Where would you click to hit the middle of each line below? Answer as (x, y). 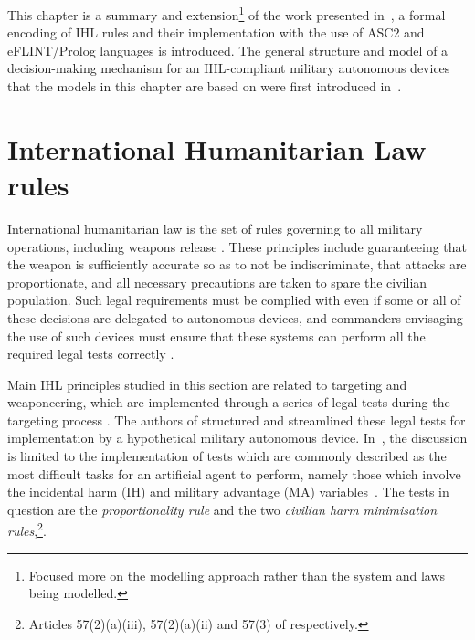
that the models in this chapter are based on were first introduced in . (205, 86)
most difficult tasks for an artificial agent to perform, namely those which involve (234, 473)
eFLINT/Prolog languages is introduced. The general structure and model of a (228, 50)
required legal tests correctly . (91, 354)
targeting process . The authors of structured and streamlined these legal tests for (237, 420)
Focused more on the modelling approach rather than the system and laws (237, 575)
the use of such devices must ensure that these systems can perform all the (216, 336)
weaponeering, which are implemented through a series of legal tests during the (229, 402)
